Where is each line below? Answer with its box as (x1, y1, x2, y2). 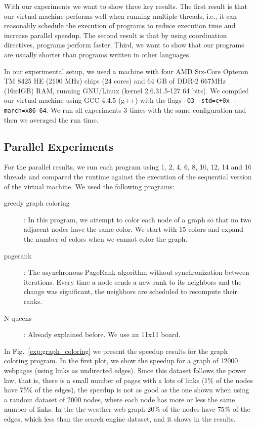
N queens (4, 312, 32, 323)
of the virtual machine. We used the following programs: (4, 181, 174, 191)
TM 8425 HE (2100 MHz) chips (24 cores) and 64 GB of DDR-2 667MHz (4, 76, 226, 86)
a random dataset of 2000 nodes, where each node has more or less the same (4, 394, 235, 404)
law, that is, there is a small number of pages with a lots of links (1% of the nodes (4, 375, 253, 385)
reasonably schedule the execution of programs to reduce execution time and (4, 20, 236, 31)
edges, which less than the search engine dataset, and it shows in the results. (4, 413, 236, 424)
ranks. (24, 296, 43, 306)
